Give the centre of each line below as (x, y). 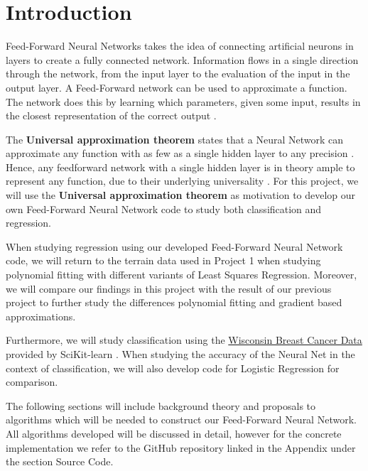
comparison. (32, 382)
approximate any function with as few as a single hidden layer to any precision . (180, 153)
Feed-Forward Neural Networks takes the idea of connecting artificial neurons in (180, 46)
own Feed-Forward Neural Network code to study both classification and (164, 209)
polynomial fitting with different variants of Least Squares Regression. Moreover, (182, 275)
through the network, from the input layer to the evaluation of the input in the (178, 74)
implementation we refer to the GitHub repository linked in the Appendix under (181, 447)
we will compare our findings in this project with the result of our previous (169, 288)
